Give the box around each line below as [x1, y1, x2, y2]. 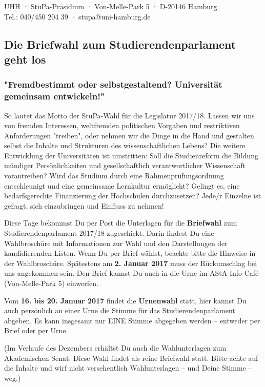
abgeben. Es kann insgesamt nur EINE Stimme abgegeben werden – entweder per [4, 315, 260, 325]
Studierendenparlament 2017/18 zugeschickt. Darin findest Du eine [4, 228, 214, 238]
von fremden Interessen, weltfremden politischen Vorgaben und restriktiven [4, 120, 240, 131]
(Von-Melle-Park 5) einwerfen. [4, 278, 98, 288]
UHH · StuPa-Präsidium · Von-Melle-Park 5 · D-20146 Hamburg [4, 1, 217, 11]
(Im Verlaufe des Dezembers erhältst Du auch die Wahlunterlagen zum [4, 342, 227, 353]
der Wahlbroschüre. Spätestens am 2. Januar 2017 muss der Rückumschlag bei [4, 257, 257, 268]
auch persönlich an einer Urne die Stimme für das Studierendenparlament [4, 305, 235, 316]
